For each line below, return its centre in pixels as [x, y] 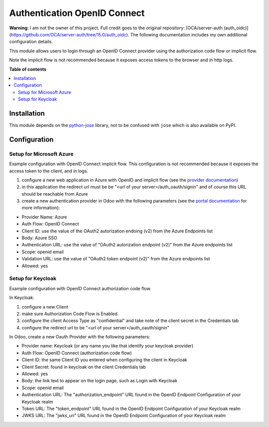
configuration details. [31, 42]
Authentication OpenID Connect [77, 13]
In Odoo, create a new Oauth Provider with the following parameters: [80, 337]
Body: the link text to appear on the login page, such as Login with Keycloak [100, 381]
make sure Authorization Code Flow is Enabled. [70, 314]
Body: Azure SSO [39, 238]
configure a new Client [45, 307]
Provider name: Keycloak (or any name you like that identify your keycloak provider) [108, 346]
